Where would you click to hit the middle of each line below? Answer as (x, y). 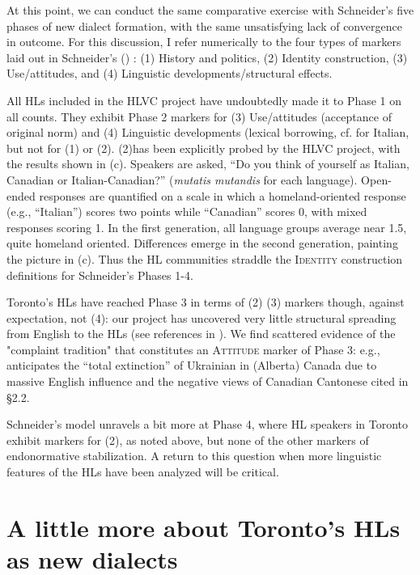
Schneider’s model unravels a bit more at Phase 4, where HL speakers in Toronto (208, 424)
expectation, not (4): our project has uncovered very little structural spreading (202, 317)
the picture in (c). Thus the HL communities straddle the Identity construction (205, 258)
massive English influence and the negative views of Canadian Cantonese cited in (208, 381)
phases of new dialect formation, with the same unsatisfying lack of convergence (204, 25)
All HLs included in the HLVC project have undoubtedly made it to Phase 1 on (204, 100)
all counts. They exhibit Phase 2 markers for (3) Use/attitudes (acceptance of (199, 116)
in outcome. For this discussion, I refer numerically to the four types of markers (204, 42)
